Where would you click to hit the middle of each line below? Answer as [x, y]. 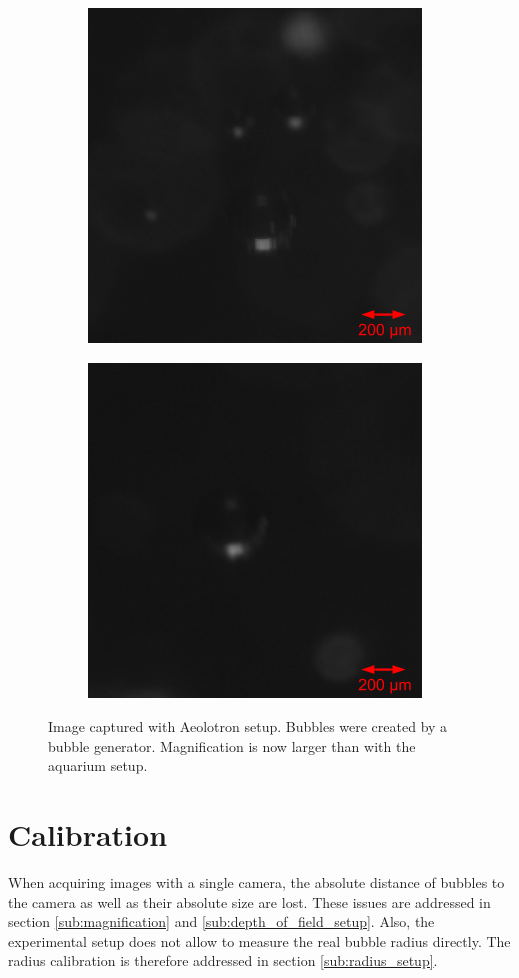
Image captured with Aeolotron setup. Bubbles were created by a [248, 726]
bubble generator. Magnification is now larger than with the [232, 745]
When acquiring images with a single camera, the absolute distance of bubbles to [256, 882]
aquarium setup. [98, 765]
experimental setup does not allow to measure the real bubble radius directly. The [259, 940]
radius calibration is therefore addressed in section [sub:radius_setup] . [223, 960]
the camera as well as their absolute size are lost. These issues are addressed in [249, 901]
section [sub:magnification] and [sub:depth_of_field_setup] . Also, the [221, 921]
